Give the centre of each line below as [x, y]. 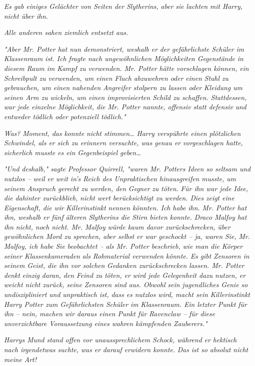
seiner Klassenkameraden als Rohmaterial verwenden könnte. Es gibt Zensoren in [127, 255]
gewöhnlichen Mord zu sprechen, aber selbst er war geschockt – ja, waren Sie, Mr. [127, 236]
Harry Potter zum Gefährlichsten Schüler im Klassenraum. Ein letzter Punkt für [126, 304]
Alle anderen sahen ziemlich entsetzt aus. [66, 32]
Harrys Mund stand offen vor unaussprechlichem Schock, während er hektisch [120, 340]
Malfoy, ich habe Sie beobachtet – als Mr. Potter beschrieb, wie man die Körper [123, 246]
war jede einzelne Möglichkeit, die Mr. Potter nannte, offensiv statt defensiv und [125, 107]
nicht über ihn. [26, 16]
